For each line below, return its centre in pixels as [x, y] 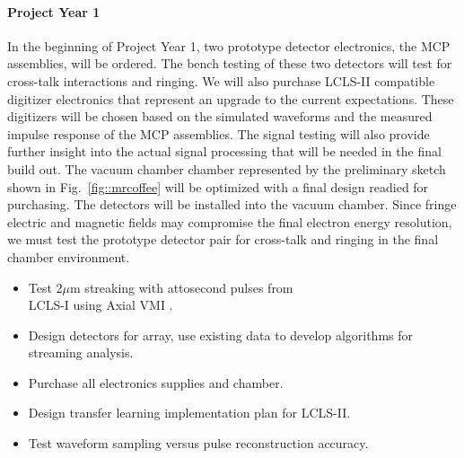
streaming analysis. [81, 352]
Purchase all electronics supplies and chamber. [156, 382]
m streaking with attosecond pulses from [182, 287]
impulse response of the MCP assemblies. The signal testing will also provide [219, 133]
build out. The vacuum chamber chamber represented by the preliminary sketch [227, 168]
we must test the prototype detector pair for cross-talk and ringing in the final [223, 239]
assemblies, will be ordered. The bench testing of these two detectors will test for [230, 63]
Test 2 [45, 287]
